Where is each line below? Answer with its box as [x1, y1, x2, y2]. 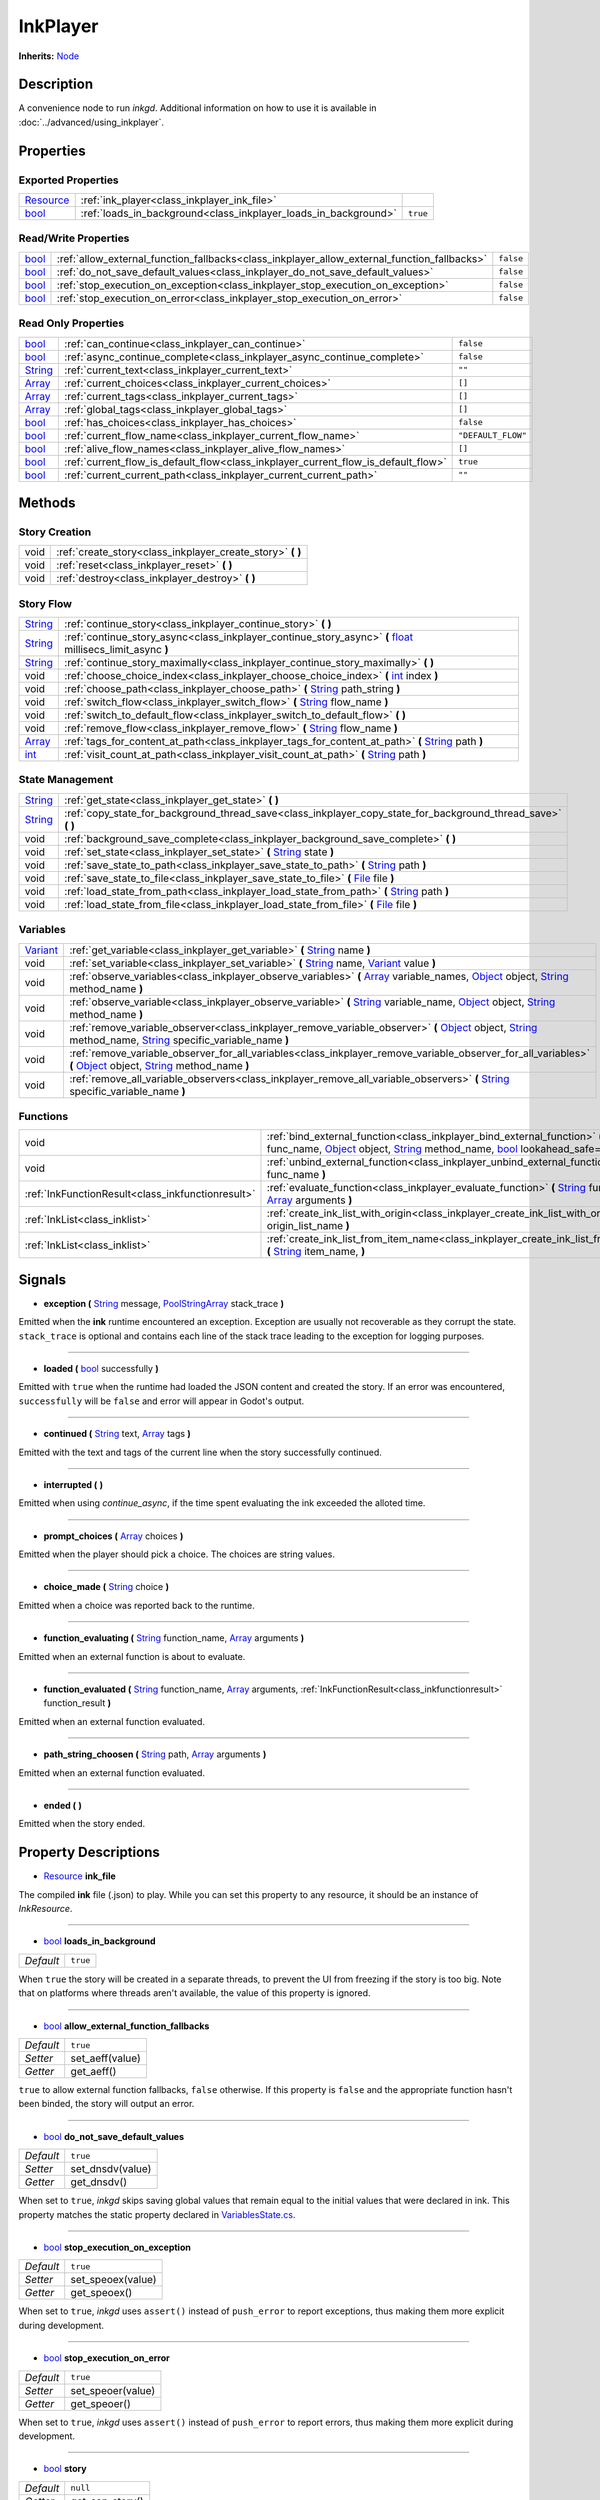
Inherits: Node [18, 50, 80, 62]
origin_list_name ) [266, 1219, 350, 1233]
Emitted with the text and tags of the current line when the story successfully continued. [18, 1446, 382, 1458]
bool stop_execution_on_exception [43, 2241, 192, 2253]
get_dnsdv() [70, 2175, 128, 2189]
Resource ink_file [43, 1870, 117, 1882]
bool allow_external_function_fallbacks [43, 2020, 210, 2032]
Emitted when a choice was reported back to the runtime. [18, 1599, 255, 1611]
